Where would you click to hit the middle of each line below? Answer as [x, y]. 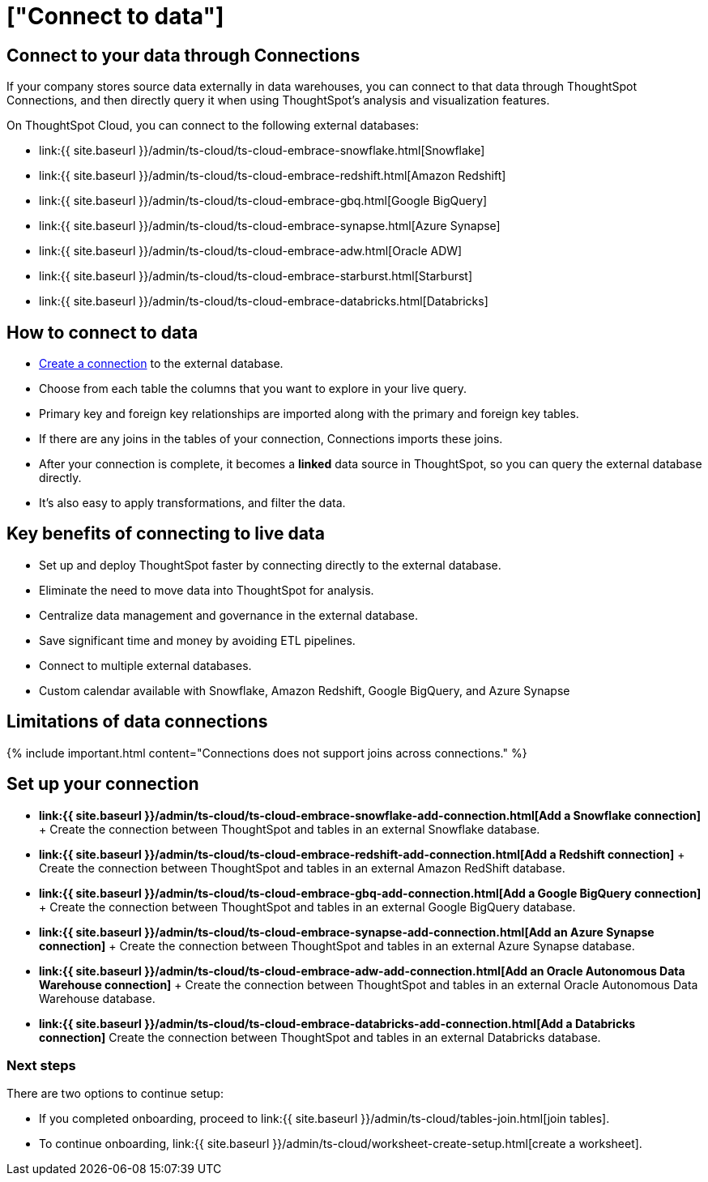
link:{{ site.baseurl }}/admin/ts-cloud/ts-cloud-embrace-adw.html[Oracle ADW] [251, 251]
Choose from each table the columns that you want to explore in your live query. [253, 389]
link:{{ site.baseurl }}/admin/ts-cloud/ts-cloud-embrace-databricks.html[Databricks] [264, 301]
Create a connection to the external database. [161, 364]
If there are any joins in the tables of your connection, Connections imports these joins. [271, 439]
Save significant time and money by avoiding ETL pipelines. [197, 640]
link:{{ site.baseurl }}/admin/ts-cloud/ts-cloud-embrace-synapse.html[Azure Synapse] [270, 226]
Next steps [41, 1065]
